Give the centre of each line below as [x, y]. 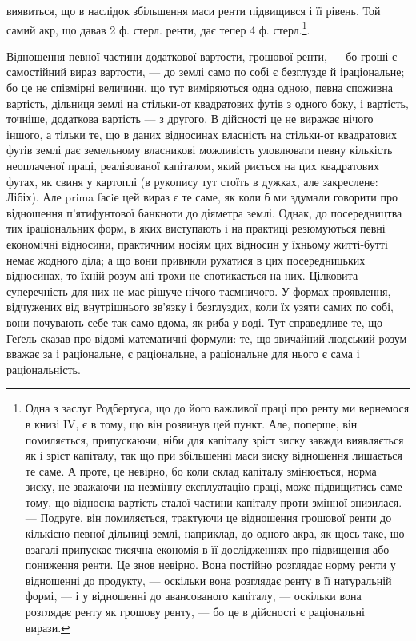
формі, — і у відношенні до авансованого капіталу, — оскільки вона [193, 596]
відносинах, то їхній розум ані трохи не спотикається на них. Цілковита [182, 275]
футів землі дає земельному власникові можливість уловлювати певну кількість [200, 150]
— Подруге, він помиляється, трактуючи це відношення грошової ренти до [208, 518]
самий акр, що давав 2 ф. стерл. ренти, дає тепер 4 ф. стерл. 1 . [158, 28]
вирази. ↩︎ [48, 627]
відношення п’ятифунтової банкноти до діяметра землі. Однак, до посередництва [204, 212]
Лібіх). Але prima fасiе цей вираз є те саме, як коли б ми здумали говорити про [202, 197]
